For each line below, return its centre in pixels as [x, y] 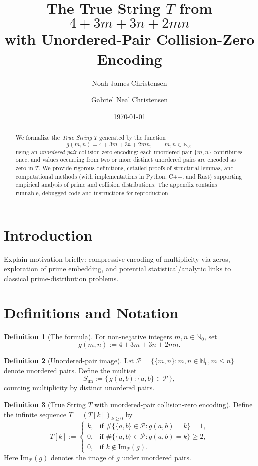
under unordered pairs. [156, 457]
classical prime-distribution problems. [61, 278]
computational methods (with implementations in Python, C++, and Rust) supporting [129, 176]
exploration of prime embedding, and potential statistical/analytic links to [118, 268]
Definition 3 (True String [45, 404]
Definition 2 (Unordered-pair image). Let [69, 361]
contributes [228, 151]
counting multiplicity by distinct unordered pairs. [79, 388]
